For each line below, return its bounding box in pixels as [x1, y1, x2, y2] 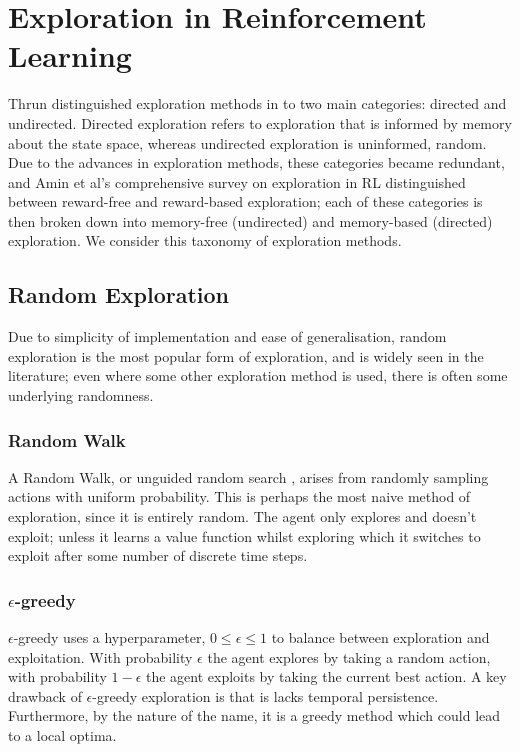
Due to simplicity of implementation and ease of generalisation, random [8, 326, 447, 347]
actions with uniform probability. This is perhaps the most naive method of [8, 486, 471, 507]
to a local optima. [8, 725, 117, 746]
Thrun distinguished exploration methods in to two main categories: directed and [8, 93, 507, 114]
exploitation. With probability [8, 646, 193, 667]
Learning [8, 35, 132, 76]
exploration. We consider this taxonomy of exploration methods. [8, 230, 402, 251]
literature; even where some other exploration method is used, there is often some [8, 365, 508, 386]
